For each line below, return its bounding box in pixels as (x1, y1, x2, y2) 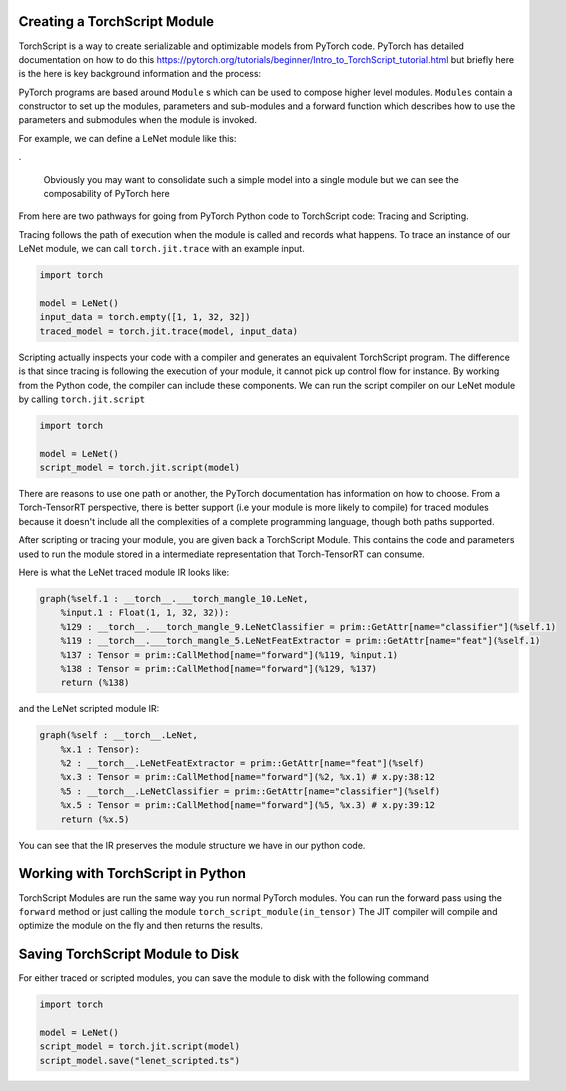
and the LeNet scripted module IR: (18, 703, 160, 715)
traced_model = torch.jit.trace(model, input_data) (39, 325, 299, 337)
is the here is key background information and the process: (18, 68, 262, 80)
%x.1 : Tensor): (60, 743, 140, 755)
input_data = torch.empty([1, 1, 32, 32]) (39, 311, 251, 323)
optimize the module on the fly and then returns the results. (18, 920, 264, 932)
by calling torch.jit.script (18, 393, 145, 405)
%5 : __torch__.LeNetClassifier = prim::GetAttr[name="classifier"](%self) (60, 785, 441, 797)
